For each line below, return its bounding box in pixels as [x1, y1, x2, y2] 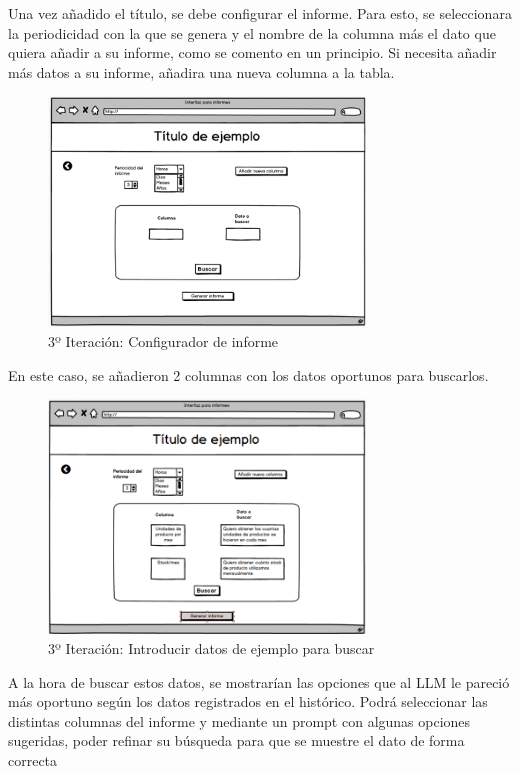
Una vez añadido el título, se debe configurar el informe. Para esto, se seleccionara [8, 3, 512, 23]
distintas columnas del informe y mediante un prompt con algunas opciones [8, 710, 471, 731]
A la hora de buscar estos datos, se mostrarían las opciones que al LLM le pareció [8, 671, 510, 692]
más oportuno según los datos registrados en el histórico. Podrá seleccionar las [8, 691, 488, 712]
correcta [8, 749, 58, 770]
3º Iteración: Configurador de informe [48, 331, 279, 352]
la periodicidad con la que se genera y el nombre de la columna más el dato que [8, 22, 496, 43]
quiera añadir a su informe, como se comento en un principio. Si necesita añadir [8, 42, 497, 63]
